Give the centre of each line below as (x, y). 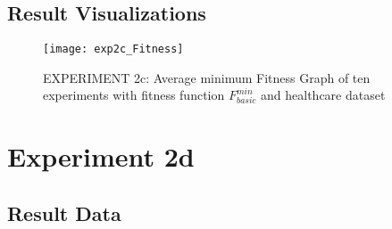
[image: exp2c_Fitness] (113, 49)
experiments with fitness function (134, 95)
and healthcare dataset (323, 95)
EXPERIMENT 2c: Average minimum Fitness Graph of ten (207, 77)
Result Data (64, 213)
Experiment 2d (101, 156)
